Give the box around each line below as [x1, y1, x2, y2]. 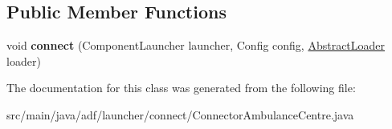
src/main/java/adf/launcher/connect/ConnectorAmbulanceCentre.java [6, 106, 354, 123]
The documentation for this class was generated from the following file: [6, 79, 356, 96]
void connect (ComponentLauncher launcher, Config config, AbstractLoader [6, 37, 386, 54]
